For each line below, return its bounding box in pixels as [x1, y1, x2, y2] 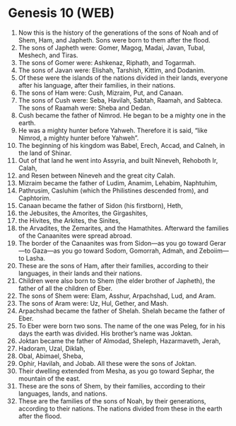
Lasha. [25, 253, 45, 263]
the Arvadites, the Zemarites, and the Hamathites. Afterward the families [18, 224, 229, 232]
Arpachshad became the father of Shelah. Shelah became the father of [18, 306, 225, 315]
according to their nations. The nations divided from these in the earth [18, 404, 223, 413]
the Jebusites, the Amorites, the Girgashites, [18, 209, 148, 217]
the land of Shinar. [18, 149, 72, 157]
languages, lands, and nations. [18, 389, 108, 398]
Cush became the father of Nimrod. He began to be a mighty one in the [18, 111, 226, 120]
